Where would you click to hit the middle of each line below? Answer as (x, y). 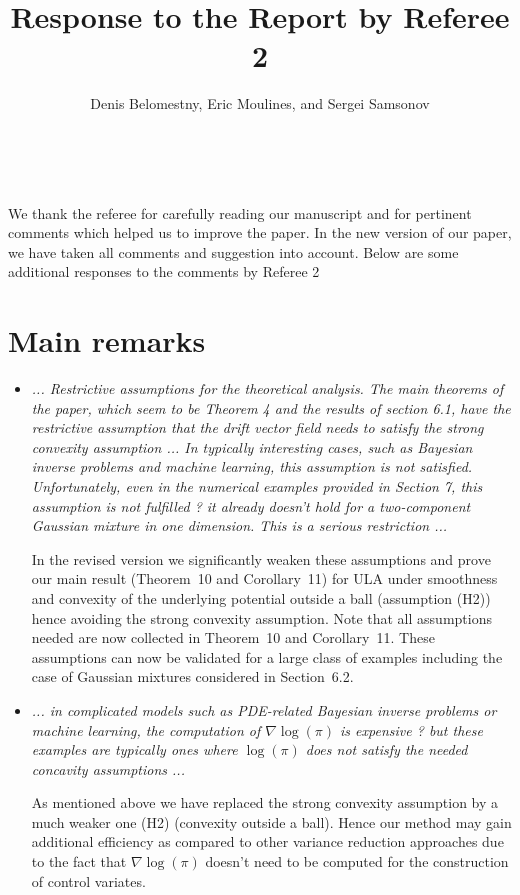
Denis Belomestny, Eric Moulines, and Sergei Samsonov (260, 103)
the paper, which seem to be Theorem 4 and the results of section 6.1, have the (271, 407)
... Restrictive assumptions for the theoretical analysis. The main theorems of (267, 388)
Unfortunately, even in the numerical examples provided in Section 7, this (257, 485)
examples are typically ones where (134, 749)
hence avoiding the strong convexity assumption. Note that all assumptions (261, 617)
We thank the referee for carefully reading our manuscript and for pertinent (240, 212)
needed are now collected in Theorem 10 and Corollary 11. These (233, 637)
